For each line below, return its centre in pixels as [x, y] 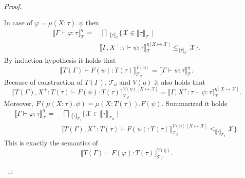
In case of [18, 22]
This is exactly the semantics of [51, 142]
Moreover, [19, 103]
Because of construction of [43, 81]
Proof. [13, 6]
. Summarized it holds [194, 103]
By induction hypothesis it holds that [60, 60]
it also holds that [179, 81]
